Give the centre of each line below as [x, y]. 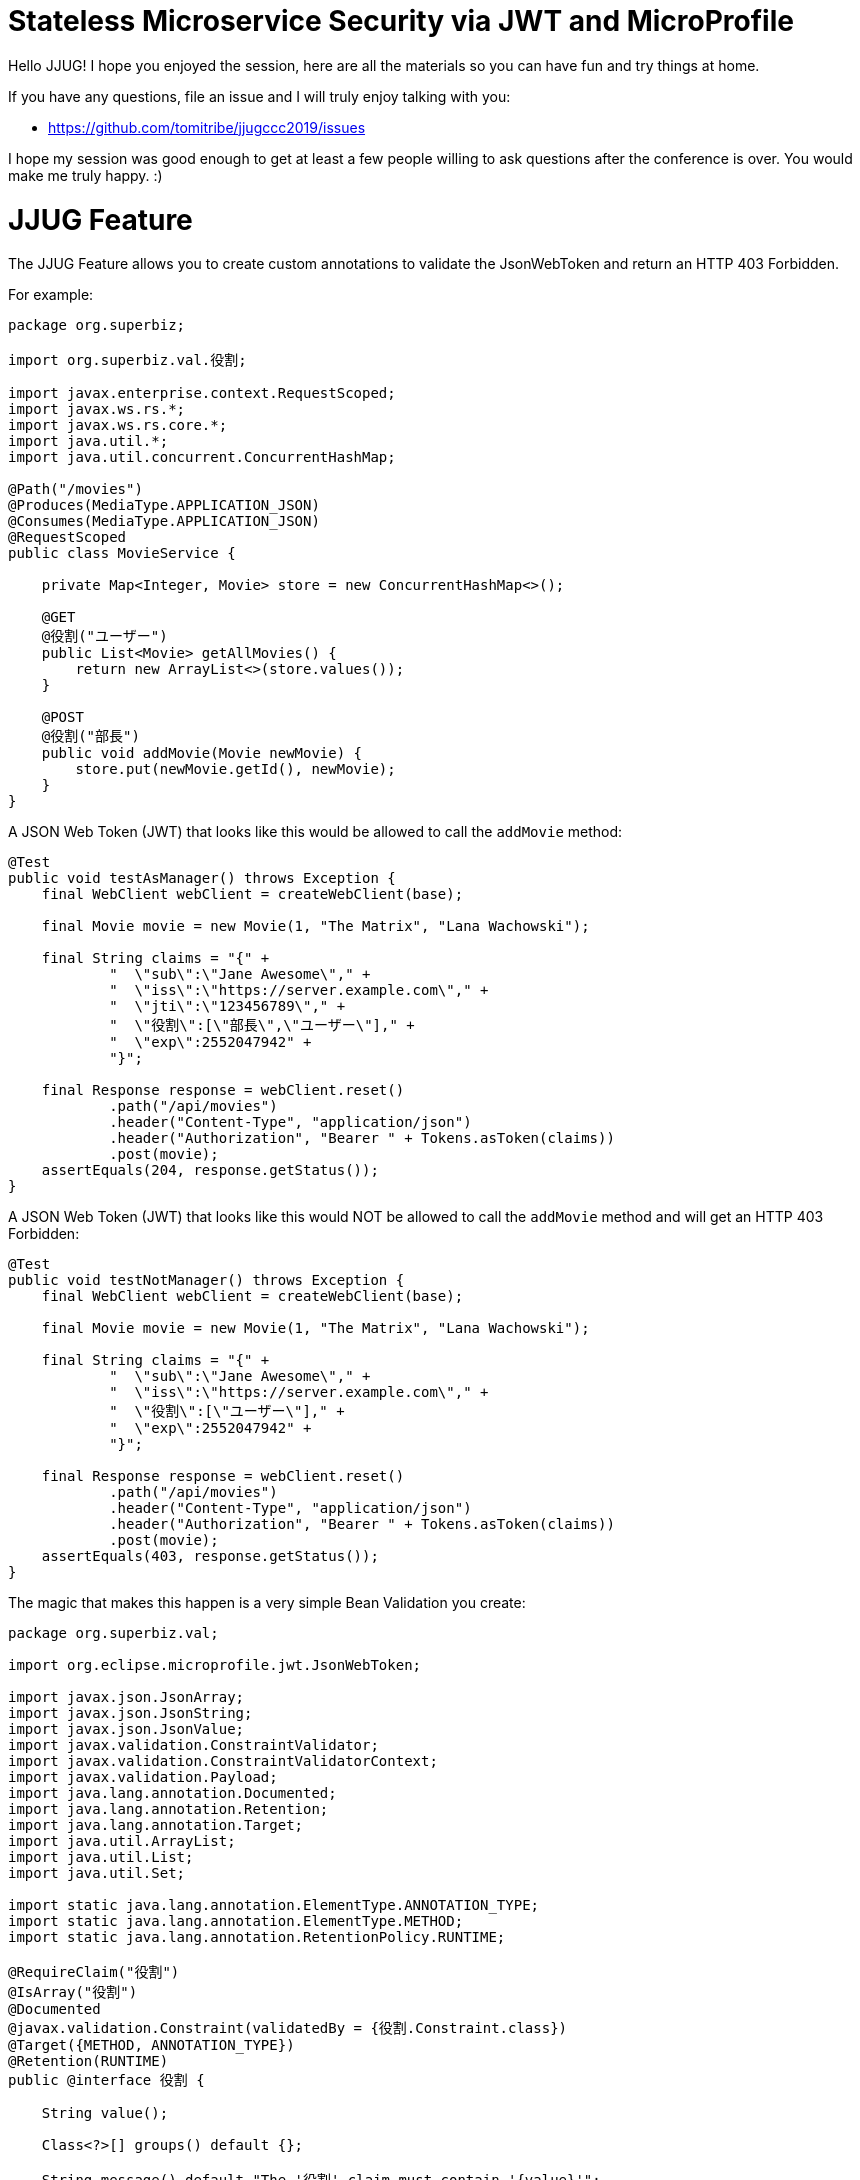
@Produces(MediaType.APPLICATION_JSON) [164, 505]
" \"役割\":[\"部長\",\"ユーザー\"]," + [262, 1025]
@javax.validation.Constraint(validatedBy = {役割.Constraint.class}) [288, 2028]
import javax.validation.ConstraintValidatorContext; [223, 1761]
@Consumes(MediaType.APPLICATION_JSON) [164, 521]
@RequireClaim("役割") [94, 1972]
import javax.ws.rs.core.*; [118, 425]
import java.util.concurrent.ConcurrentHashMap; [202, 457]
